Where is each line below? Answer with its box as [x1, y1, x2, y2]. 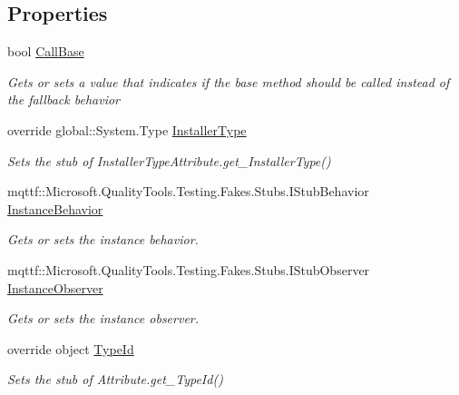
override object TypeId [7, 339, 134, 358]
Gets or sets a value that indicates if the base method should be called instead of [7, 72, 450, 91]
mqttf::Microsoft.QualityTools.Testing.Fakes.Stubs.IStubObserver [7, 260, 370, 279]
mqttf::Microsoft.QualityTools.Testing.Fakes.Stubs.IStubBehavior [7, 182, 369, 201]
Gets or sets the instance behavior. [7, 230, 199, 249]
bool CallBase [7, 42, 84, 61]
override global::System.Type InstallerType [7, 120, 247, 139]
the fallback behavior [7, 90, 120, 109]
